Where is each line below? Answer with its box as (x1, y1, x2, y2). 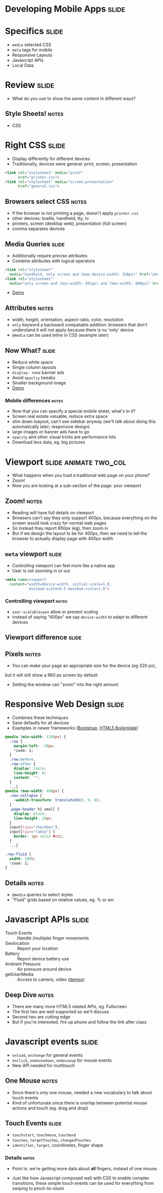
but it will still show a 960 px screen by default (5, 672, 98, 678)
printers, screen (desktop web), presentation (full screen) (12, 220, 127, 227)
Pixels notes (5, 650, 41, 658)
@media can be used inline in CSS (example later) (12, 332, 109, 338)
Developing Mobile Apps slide (5, 3, 125, 15)
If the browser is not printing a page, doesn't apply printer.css (12, 210, 139, 216)
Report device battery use (17, 956, 69, 962)
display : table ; (14, 766, 47, 771)
